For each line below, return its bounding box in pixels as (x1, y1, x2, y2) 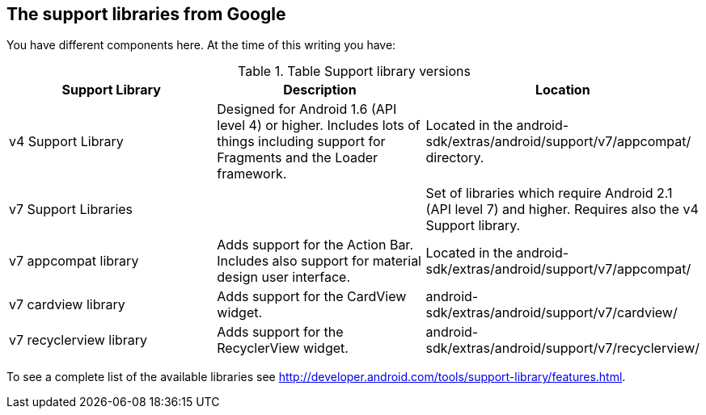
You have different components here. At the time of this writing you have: (6, 38, 396, 52)
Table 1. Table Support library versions (238, 63, 471, 80)
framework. (217, 166, 287, 182)
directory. (425, 149, 484, 166)
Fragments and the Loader (217, 149, 378, 166)
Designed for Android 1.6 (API (217, 101, 397, 118)
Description (283, 82, 357, 99)
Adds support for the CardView (217, 288, 407, 305)
